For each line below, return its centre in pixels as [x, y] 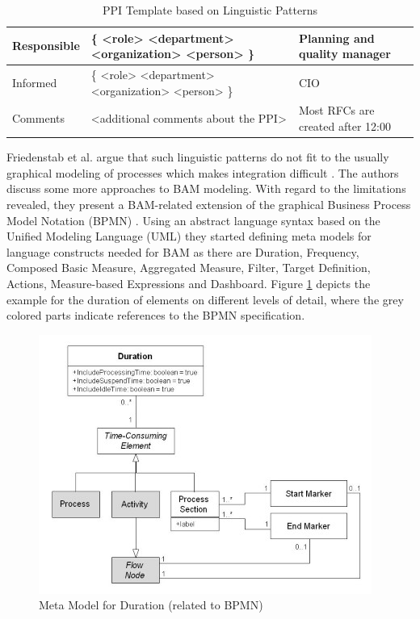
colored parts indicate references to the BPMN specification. [156, 315]
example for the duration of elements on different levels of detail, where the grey [205, 299]
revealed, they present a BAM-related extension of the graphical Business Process [209, 204]
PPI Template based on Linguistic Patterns [210, 10]
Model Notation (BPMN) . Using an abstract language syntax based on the [193, 220]
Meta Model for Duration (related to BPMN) [151, 605]
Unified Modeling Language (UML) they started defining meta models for [189, 236]
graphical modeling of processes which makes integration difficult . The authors [203, 172]
